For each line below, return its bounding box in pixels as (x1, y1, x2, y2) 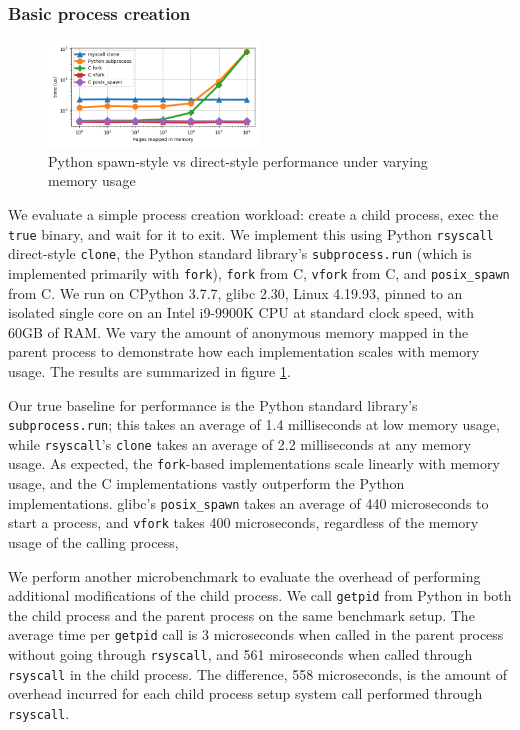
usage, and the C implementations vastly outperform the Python (8, 473, 405, 494)
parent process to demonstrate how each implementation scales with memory (8, 341, 480, 362)
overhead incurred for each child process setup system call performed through (8, 683, 483, 704)
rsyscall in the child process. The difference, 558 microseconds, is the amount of (8, 663, 508, 684)
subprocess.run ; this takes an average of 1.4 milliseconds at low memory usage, (8, 414, 500, 435)
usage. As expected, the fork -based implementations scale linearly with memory (8, 453, 500, 474)
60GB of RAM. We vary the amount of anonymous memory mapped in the (8, 321, 469, 342)
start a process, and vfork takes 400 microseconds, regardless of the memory (8, 512, 479, 533)
